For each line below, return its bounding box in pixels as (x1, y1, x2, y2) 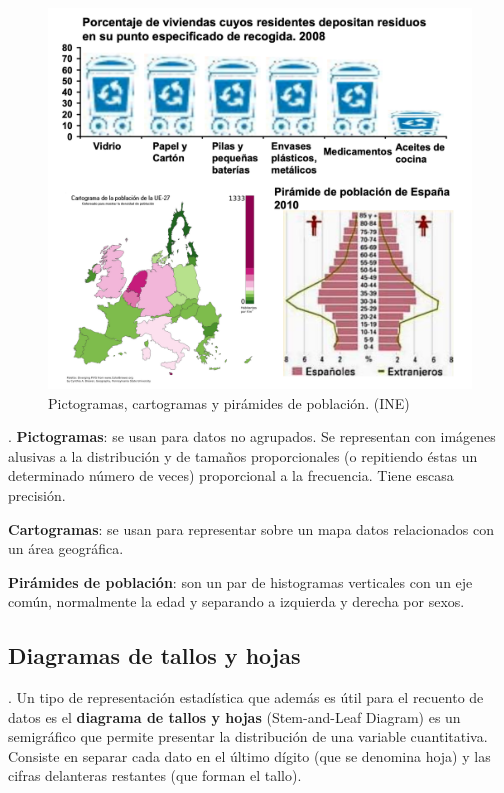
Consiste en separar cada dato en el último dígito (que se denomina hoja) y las (8, 745, 491, 766)
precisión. (8, 484, 66, 505)
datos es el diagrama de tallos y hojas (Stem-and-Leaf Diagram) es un (8, 706, 461, 727)
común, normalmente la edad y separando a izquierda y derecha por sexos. (8, 591, 465, 612)
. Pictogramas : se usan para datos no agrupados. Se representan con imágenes (8, 426, 496, 447)
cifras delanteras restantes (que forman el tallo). (8, 765, 302, 786)
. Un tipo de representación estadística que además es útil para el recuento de (8, 687, 484, 708)
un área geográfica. (8, 538, 124, 559)
